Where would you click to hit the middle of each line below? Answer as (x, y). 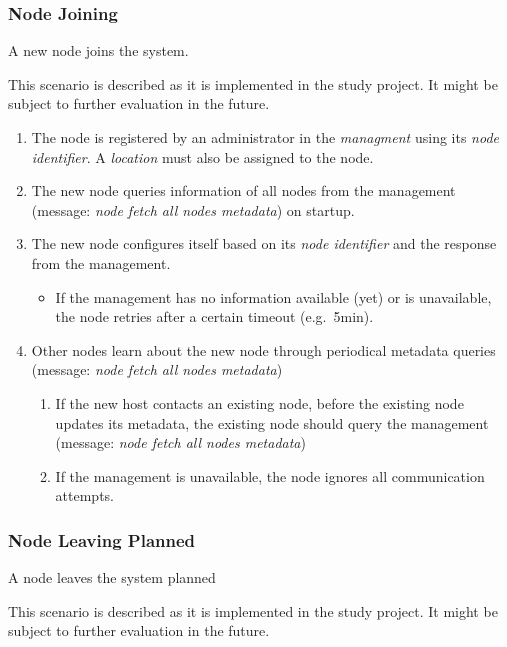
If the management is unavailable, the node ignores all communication (270, 475)
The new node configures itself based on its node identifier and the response (264, 243)
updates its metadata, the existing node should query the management (272, 422)
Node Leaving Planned (102, 539)
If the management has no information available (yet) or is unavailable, (273, 296)
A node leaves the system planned (112, 577)
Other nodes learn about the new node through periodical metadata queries (263, 349)
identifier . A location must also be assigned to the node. (202, 156)
